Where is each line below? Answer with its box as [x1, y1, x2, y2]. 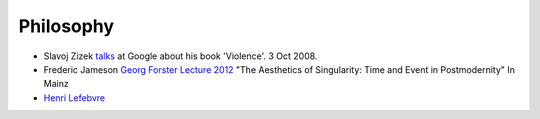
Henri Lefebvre [43, 91, 105, 104]
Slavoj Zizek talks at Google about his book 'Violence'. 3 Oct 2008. [43, 50, 318, 62]
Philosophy [18, 15, 115, 37]
